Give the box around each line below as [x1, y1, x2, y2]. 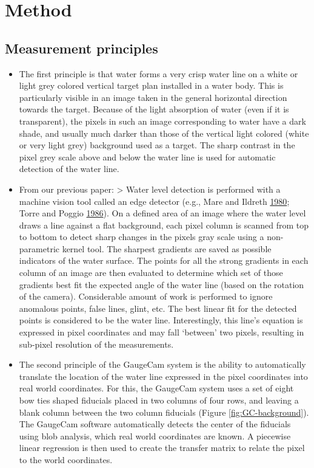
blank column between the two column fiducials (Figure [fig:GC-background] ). [19, 405, 309, 418]
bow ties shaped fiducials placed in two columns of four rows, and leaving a [19, 394, 299, 407]
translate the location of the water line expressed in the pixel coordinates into [19, 370, 308, 382]
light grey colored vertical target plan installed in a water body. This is [19, 79, 284, 92]
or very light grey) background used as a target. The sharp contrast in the [19, 139, 295, 151]
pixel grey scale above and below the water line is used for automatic [19, 150, 276, 163]
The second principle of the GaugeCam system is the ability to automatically [19, 358, 306, 371]
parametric [19, 242, 59, 255]
